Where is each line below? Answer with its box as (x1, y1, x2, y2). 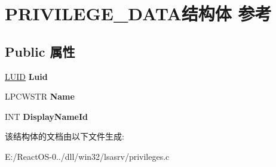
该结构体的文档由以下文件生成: (5, 130, 124, 143)
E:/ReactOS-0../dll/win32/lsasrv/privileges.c (5, 150, 170, 162)
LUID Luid (5, 70, 48, 82)
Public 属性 (5, 42, 75, 60)
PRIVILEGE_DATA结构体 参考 (5, 1, 272, 26)
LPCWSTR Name (5, 90, 75, 103)
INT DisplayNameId (5, 110, 88, 122)
